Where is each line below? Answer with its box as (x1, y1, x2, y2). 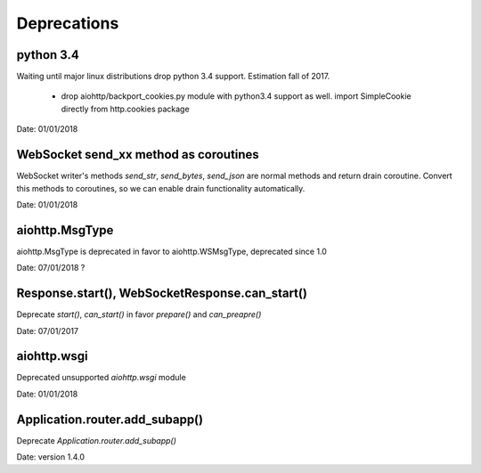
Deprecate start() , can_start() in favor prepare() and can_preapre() (16, 309, 262, 320)
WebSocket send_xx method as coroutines (16, 147, 260, 162)
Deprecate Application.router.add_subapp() (16, 435, 177, 445)
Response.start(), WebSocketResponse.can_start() (16, 286, 307, 301)
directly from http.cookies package (61, 103, 191, 114)
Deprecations (16, 13, 119, 33)
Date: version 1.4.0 (16, 452, 85, 462)
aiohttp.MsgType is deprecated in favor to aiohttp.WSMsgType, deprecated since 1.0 (16, 246, 327, 257)
